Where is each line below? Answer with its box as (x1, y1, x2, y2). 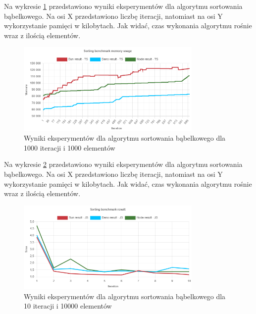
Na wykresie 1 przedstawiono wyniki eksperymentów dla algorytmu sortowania (4, 1, 243, 11)
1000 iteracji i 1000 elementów (24, 142, 115, 153)
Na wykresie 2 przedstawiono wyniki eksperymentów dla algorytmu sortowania (4, 159, 243, 169)
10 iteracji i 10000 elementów (24, 301, 112, 311)
